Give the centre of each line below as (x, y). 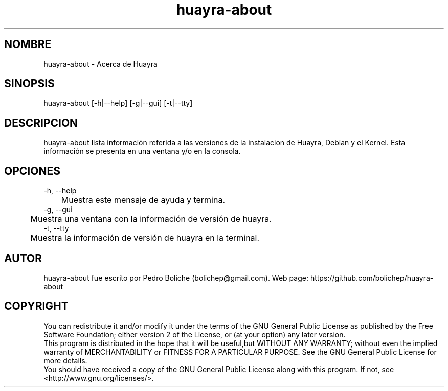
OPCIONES (32, 171)
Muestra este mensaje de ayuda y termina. (143, 200)
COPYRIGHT (36, 306)
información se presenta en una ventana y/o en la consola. (142, 151)
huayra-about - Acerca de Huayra (100, 64)
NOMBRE (28, 44)
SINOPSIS (29, 84)
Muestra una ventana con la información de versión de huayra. (151, 219)
